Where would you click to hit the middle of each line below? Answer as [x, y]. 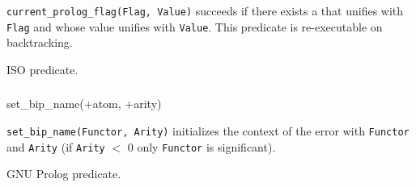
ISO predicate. [42, 69]
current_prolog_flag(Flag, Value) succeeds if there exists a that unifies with [205, 10]
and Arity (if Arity [56, 146]
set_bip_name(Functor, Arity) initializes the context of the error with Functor [208, 131]
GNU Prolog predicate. [64, 174]
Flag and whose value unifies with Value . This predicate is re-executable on [195, 26]
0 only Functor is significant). [202, 146]
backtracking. [40, 42]
